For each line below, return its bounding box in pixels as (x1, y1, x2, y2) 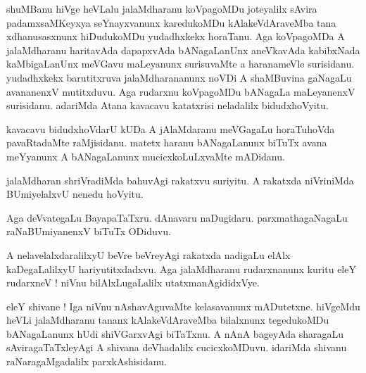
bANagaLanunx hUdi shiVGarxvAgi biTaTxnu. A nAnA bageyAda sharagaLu (6, 326, 344, 341)
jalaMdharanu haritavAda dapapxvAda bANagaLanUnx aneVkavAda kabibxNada (6, 42, 360, 57)
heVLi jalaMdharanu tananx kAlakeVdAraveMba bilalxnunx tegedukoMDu (6, 312, 329, 327)
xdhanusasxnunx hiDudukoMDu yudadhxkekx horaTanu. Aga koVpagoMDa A (6, 29, 345, 44)
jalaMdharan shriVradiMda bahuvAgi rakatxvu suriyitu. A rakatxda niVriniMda (6, 172, 354, 187)
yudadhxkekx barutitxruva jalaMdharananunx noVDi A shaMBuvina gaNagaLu (6, 70, 352, 84)
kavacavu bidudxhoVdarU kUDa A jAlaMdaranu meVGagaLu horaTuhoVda (6, 121, 335, 136)
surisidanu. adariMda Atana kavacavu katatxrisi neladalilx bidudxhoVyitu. (6, 98, 329, 113)
